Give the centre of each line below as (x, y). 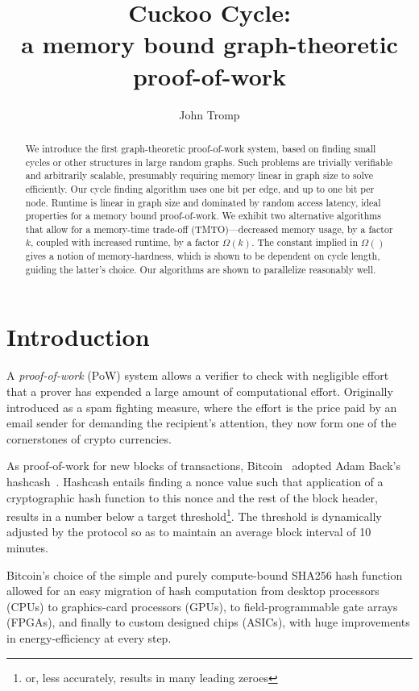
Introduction (78, 337)
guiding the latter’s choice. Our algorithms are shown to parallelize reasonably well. (201, 269)
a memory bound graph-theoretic (209, 44)
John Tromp (209, 114)
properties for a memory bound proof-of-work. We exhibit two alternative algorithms (203, 216)
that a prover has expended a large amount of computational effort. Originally (200, 391)
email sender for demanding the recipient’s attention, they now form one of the (201, 423)
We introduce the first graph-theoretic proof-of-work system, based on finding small (201, 148)
